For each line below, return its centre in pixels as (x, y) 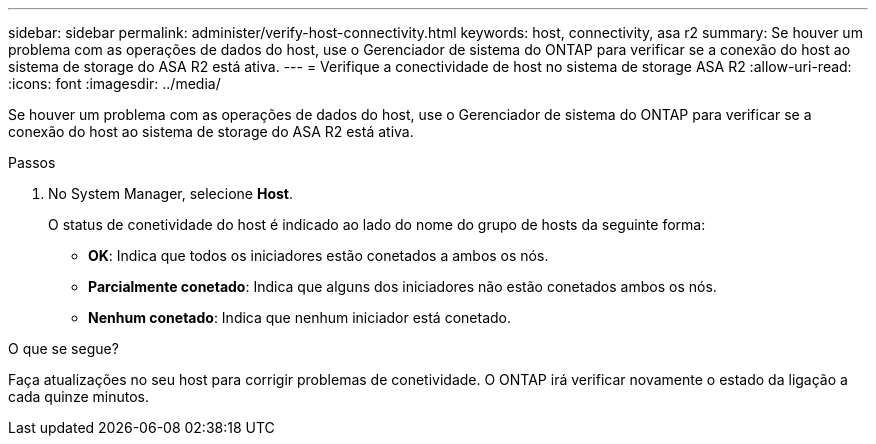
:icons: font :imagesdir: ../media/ (114, 83)
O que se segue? (63, 348)
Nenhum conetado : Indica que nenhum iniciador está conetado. (299, 317)
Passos (32, 162)
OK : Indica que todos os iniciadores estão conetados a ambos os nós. (318, 255)
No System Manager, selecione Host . (171, 193)
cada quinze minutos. (78, 396)
